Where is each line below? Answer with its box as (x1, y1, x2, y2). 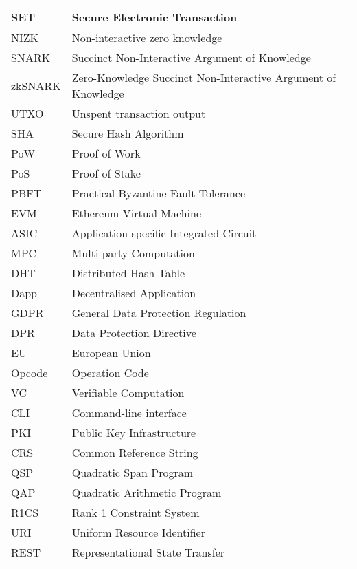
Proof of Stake (71, 165, 141, 181)
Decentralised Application (71, 285, 196, 301)
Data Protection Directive (71, 325, 196, 341)
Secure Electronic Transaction (71, 9, 238, 25)
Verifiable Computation (71, 385, 185, 400)
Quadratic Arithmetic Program (71, 484, 222, 500)
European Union (71, 345, 151, 361)
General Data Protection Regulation (71, 305, 246, 321)
